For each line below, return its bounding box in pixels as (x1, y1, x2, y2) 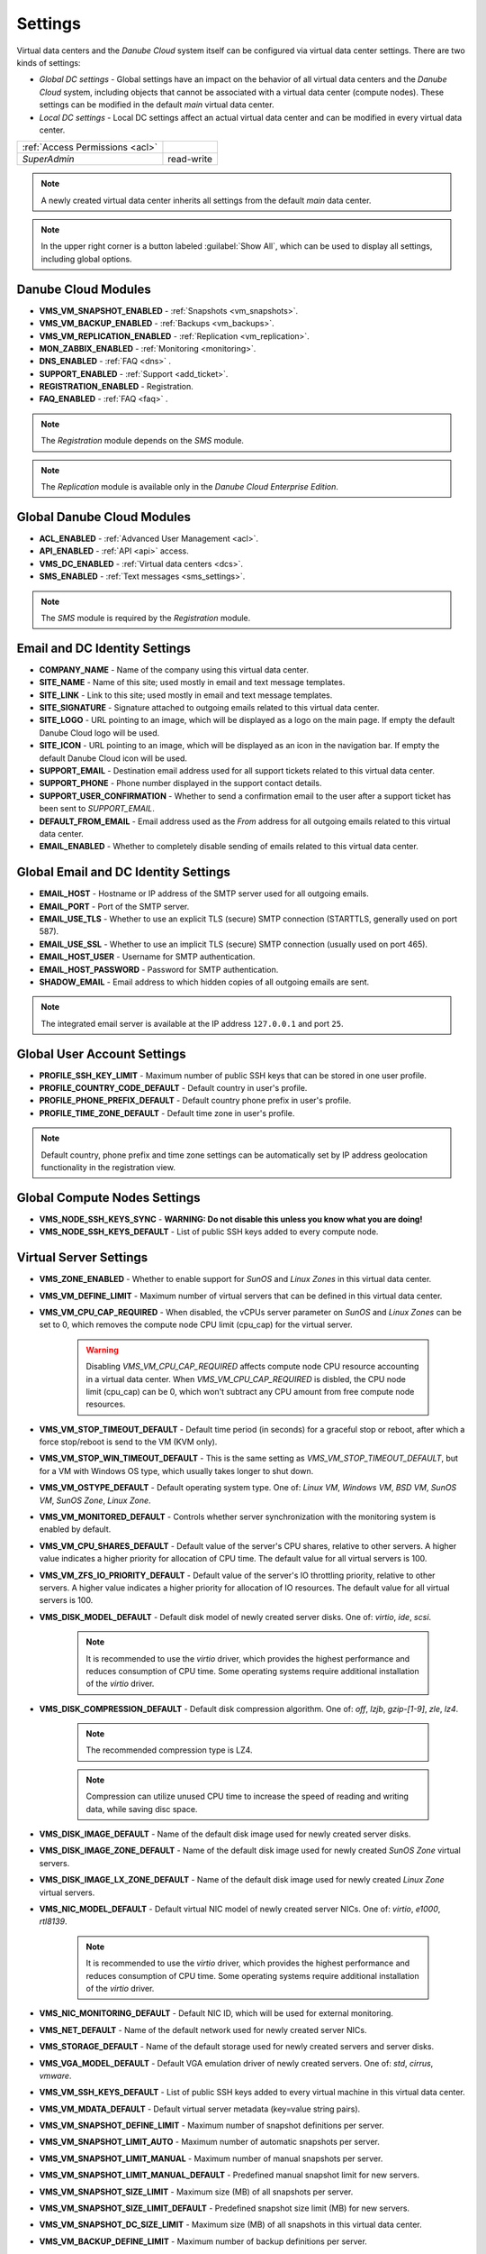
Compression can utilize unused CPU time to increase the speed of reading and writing (85, 1791, 409, 1802)
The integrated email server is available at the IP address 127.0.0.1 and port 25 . (40, 1018, 344, 1029)
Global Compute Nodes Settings (16, 1190, 202, 1205)
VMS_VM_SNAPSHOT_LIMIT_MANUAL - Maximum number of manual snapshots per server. (39, 2153, 383, 2164)
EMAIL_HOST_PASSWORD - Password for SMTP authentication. (39, 964, 279, 975)
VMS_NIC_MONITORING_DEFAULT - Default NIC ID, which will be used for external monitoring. (39, 2008, 393, 2019)
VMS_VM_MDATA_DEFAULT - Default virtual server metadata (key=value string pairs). (39, 2103, 361, 2114)
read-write (167, 153, 213, 166)
